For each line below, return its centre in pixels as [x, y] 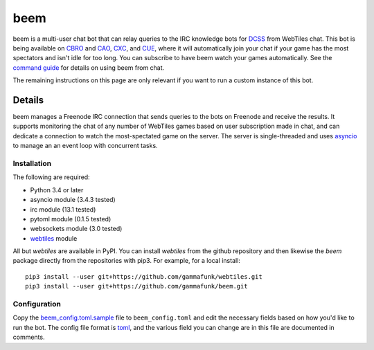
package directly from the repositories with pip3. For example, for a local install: [126, 261]
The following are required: [51, 177]
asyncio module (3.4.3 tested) [73, 200]
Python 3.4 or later [57, 190]
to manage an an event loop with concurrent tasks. [86, 146]
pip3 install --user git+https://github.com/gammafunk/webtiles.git [144, 276]
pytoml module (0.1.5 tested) [71, 219]
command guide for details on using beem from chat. [89, 67]
